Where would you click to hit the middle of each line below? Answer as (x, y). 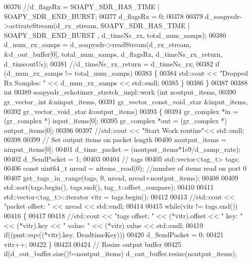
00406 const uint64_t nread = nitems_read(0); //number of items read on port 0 (125, 168)
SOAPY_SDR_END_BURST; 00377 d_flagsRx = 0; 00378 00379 (103, 16)
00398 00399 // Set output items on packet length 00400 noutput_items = (115, 139)
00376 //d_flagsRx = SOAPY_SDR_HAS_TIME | (82, 6)
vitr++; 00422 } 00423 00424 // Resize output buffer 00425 (93, 244)
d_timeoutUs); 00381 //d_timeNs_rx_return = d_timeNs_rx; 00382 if (112, 63)
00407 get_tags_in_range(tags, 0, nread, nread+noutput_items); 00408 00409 (121, 177)
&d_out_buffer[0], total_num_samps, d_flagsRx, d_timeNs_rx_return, (113, 54)
